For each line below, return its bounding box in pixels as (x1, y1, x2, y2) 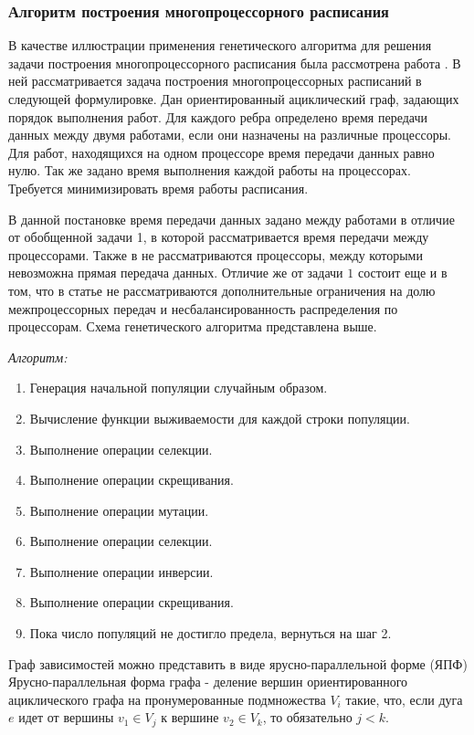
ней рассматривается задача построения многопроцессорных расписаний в (8, 71, 422, 90)
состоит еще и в (357, 263, 448, 282)
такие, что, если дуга (345, 689, 463, 709)
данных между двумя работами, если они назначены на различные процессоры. (8, 125, 451, 144)
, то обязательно (262, 708, 353, 727)
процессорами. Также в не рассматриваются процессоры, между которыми (8, 245, 423, 264)
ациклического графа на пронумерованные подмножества (8, 689, 326, 709)
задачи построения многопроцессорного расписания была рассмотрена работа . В (8, 53, 461, 72)
